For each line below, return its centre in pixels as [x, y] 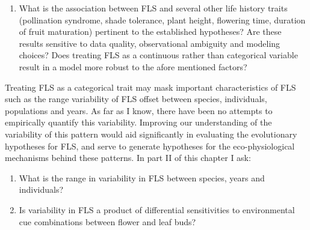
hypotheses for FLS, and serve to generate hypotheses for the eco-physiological [150, 146]
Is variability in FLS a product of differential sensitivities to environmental [157, 209]
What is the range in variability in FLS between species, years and [142, 177]
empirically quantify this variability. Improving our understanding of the [138, 122]
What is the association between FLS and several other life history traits [153, 8]
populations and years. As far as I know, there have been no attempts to [139, 110]
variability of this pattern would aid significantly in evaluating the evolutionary [151, 134]
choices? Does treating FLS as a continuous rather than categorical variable [158, 55]
